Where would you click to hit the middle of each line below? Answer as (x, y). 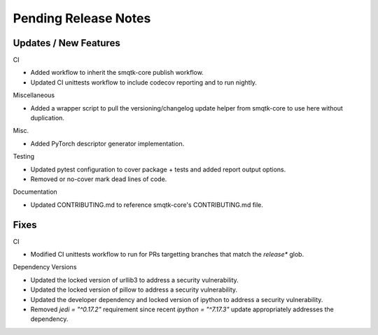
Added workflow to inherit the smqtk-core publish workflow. (117, 73)
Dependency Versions (45, 267)
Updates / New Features (66, 43)
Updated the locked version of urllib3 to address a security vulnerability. (135, 280)
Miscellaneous (34, 95)
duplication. (47, 118)
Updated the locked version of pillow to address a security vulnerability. (134, 290)
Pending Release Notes (82, 18)
